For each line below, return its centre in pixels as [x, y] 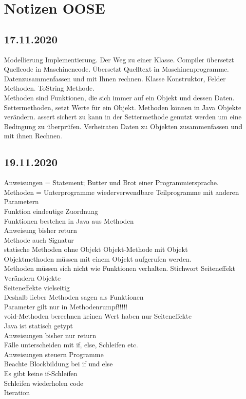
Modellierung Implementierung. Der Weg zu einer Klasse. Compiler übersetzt [119, 59]
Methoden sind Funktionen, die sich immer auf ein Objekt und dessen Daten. [119, 97]
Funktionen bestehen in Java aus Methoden [69, 220]
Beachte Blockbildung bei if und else [58, 364]
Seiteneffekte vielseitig [37, 287]
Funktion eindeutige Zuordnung [51, 211]
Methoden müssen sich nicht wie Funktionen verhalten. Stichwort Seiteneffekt [120, 268]
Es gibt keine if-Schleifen [41, 373]
